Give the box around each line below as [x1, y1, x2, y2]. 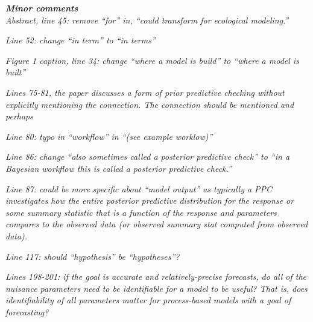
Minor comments [5, 2, 78, 14]
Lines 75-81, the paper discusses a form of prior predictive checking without [5, 86, 285, 98]
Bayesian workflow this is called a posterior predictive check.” [5, 162, 232, 174]
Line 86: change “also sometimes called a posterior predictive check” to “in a [5, 150, 290, 163]
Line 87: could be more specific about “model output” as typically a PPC [5, 182, 273, 195]
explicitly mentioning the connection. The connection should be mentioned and [5, 98, 294, 110]
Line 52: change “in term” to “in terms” [5, 34, 156, 46]
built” [5, 66, 26, 78]
